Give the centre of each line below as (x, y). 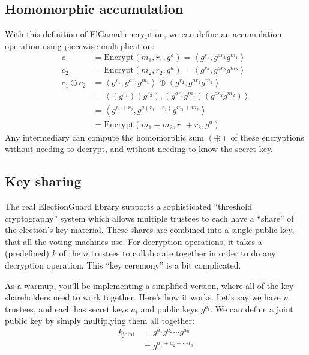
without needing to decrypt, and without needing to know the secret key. (139, 149)
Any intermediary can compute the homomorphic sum (104, 137)
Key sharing (43, 181)
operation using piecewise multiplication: (80, 45)
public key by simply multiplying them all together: (100, 320)
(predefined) (27, 253)
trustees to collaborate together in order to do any (183, 253)
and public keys (169, 308)
